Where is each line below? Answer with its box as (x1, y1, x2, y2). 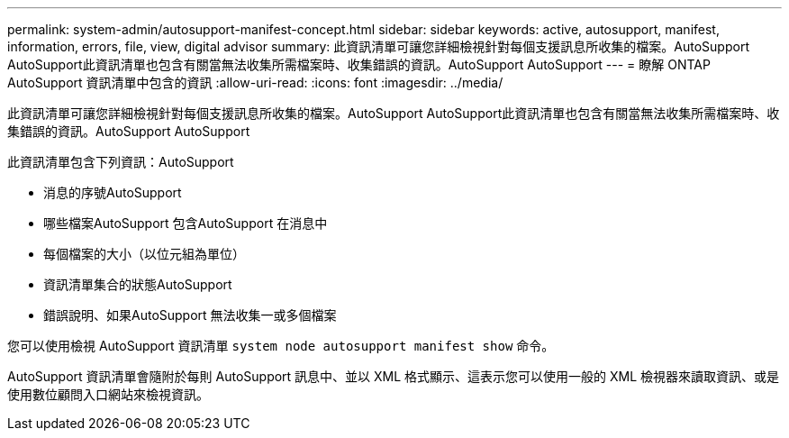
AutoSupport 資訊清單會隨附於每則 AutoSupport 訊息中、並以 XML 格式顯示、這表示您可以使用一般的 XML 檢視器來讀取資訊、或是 (7, 369, 780, 384)
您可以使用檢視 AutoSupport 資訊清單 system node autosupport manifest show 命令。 (7, 338, 555, 353)
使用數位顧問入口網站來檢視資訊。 (7, 387, 209, 402)
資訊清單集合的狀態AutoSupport (43, 277, 232, 292)
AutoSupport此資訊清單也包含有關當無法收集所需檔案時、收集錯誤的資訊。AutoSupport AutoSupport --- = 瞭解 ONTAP (7, 57, 711, 72)
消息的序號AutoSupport (43, 185, 182, 200)
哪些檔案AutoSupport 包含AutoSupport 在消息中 (43, 215, 328, 231)
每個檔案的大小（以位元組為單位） (43, 246, 245, 261)
